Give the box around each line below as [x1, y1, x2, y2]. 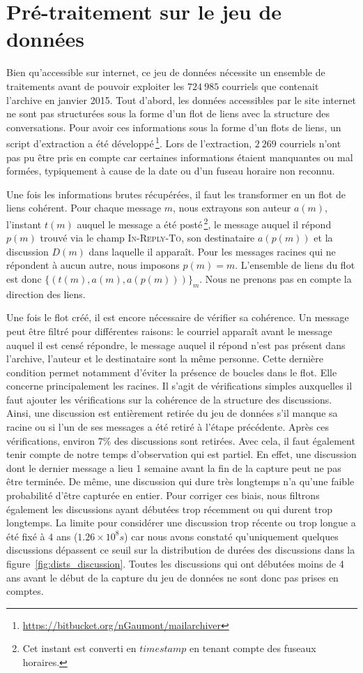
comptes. [6, 584, 44, 598]
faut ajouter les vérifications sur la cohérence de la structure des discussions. [6, 392, 332, 406]
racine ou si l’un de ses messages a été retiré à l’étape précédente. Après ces [6, 420, 330, 434]
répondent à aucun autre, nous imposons [6, 258, 180, 272]
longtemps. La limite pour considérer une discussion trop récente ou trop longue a [6, 515, 356, 530]
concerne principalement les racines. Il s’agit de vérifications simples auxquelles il [6, 378, 353, 393]
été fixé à [6, 528, 45, 543]
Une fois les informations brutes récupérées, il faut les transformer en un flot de [6, 186, 346, 201]
